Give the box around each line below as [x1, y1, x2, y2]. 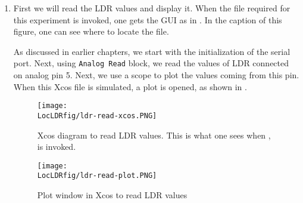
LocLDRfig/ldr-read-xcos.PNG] [37, 111, 157, 120]
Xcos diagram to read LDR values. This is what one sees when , [37, 128, 271, 141]
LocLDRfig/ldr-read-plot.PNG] [37, 171, 157, 180]
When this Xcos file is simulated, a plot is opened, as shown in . [13, 80, 247, 93]
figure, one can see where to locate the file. [13, 25, 169, 38]
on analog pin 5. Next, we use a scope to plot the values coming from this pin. [13, 69, 299, 81]
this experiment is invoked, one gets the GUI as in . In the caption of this [13, 13, 282, 26]
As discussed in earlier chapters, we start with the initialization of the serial [13, 45, 290, 57]
